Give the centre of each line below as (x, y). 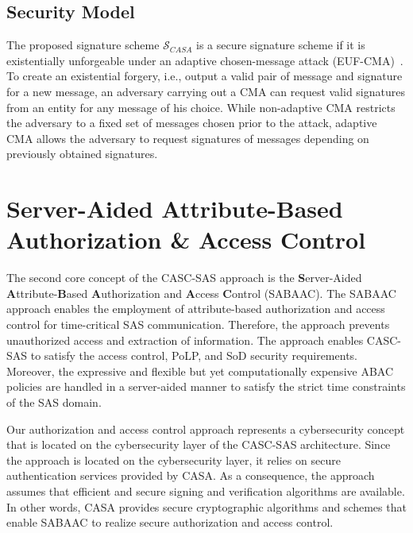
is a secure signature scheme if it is (281, 45)
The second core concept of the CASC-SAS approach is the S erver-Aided (184, 278)
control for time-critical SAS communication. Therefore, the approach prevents (198, 324)
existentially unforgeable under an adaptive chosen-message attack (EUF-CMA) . (205, 60)
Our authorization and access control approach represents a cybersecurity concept (206, 429)
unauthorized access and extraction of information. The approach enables (185, 340)
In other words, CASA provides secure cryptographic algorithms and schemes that (206, 506)
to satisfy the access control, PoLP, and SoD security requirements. (194, 355)
